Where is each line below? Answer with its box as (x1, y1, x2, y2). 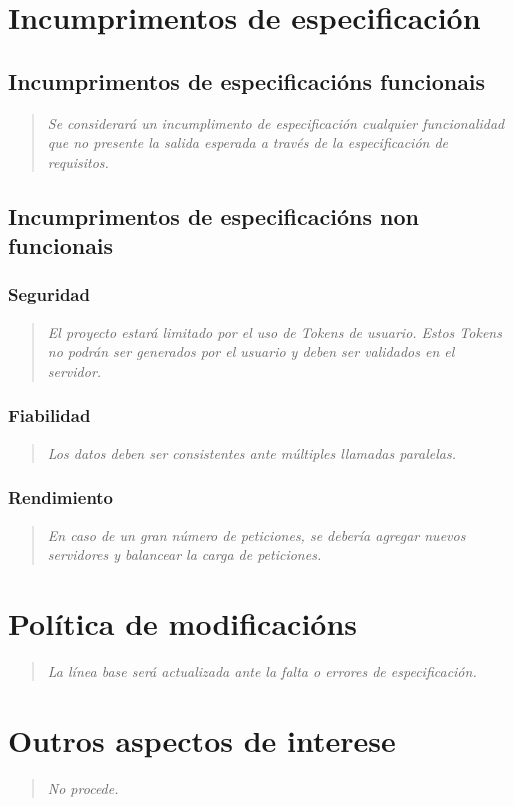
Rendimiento (8, 485, 114, 510)
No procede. (47, 777, 119, 798)
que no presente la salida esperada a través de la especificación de (47, 132, 449, 153)
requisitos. (47, 151, 109, 172)
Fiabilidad (8, 403, 91, 428)
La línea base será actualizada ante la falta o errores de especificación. (47, 660, 477, 681)
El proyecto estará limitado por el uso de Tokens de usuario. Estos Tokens (47, 321, 502, 342)
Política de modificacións (8, 602, 358, 643)
